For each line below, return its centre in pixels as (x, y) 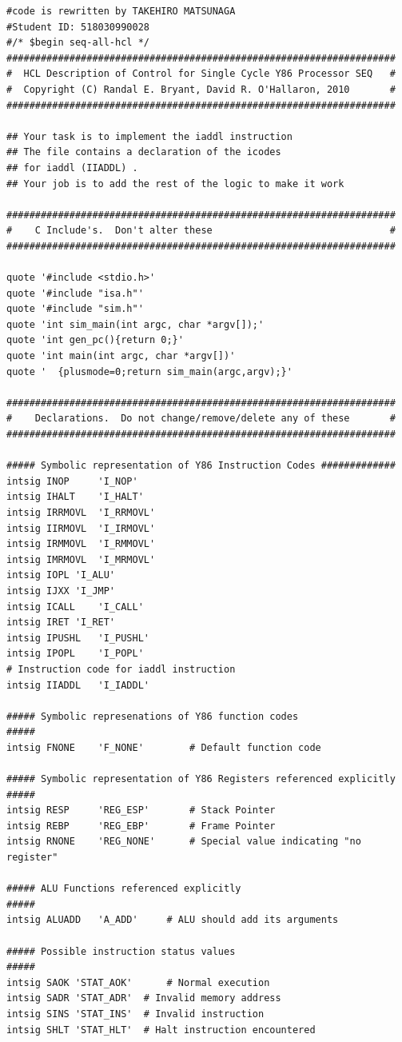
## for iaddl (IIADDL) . (72, 168)
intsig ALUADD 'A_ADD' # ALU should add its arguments (173, 920)
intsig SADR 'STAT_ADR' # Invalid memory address (144, 998)
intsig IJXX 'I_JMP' (61, 591)
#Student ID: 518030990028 (78, 27)
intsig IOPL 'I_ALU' (61, 575)
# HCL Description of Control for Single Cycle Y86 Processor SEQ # (201, 74)
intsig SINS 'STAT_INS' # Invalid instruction (135, 1014)
